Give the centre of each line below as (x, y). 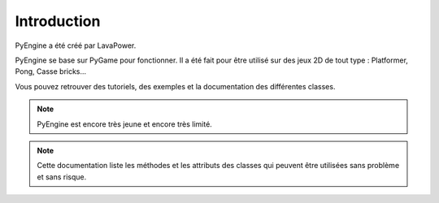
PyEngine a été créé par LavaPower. (76, 45)
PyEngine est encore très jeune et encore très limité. (125, 124)
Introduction (58, 21)
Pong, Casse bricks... (51, 71)
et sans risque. (62, 177)
